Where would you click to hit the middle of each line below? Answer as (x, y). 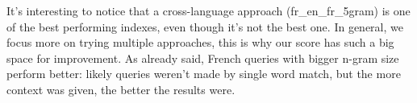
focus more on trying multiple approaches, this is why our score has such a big (200, 42)
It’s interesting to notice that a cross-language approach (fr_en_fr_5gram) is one (208, 10)
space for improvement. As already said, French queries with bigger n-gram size (203, 58)
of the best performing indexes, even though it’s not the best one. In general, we (205, 26)
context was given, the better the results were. (121, 89)
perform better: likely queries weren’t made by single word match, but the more (204, 74)
